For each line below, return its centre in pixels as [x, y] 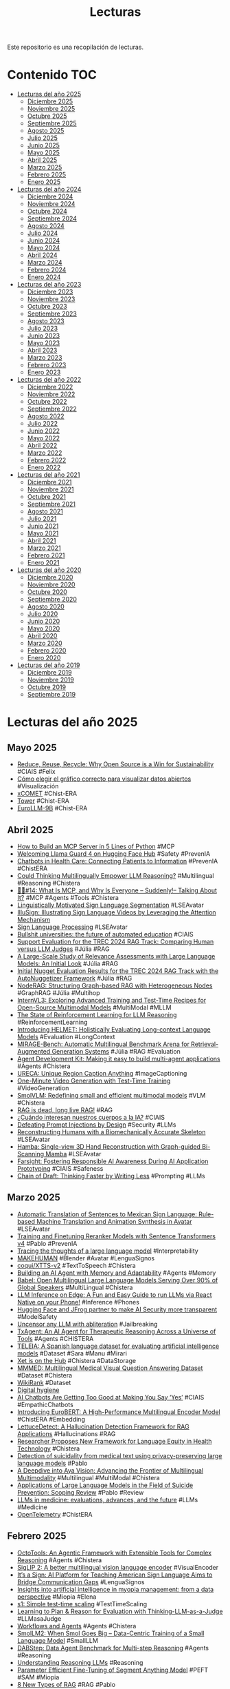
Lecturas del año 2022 [49, 380]
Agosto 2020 [46, 606]
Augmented [34, 1051]
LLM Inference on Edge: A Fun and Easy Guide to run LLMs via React [114, 1294]
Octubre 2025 [47, 116]
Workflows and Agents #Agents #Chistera [77, 1626]
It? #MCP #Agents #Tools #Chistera [68, 897]
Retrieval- [205, 1044]
